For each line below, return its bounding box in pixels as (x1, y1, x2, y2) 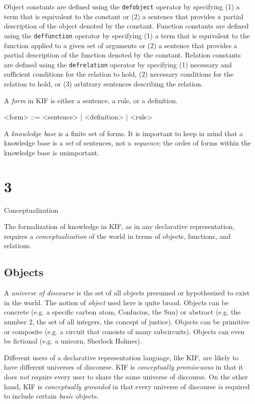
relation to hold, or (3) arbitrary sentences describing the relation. (4, 78, 203, 88)
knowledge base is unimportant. (4, 147, 99, 157)
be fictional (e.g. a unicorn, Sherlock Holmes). (4, 336, 142, 346)
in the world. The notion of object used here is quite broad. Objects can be (4, 297, 229, 307)
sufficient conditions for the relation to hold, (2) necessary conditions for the (4, 69, 234, 79)
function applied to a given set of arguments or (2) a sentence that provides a (4, 40, 237, 50)
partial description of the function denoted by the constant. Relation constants (4, 50, 241, 60)
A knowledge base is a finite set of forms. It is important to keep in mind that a (4, 128, 243, 138)
